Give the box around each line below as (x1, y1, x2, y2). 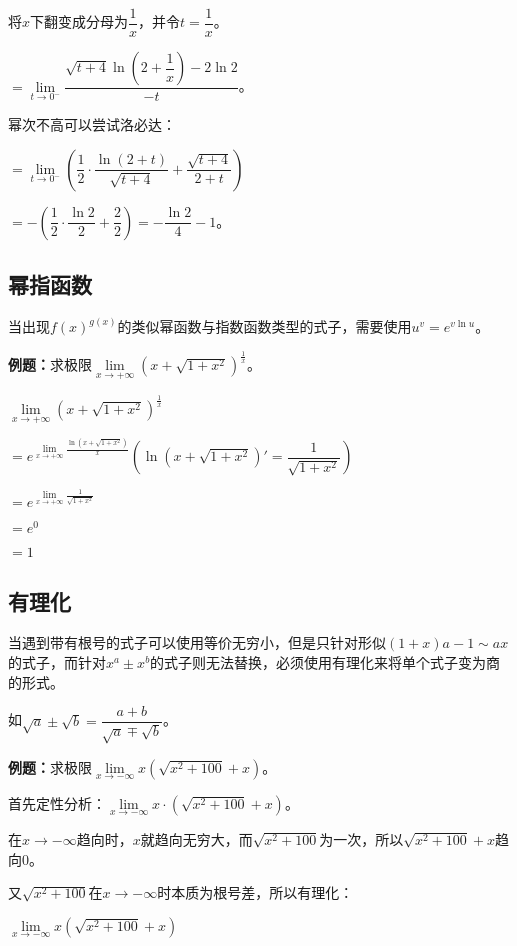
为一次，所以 (319, 829, 404, 850)
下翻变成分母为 (30, 11, 129, 32)
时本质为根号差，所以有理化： (157, 882, 354, 903)
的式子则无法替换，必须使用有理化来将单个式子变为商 (150, 651, 501, 672)
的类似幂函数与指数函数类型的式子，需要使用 (117, 316, 412, 337)
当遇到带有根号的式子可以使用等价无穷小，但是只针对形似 (8, 632, 386, 653)
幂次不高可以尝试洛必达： (8, 114, 176, 135)
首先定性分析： (8, 792, 106, 813)
